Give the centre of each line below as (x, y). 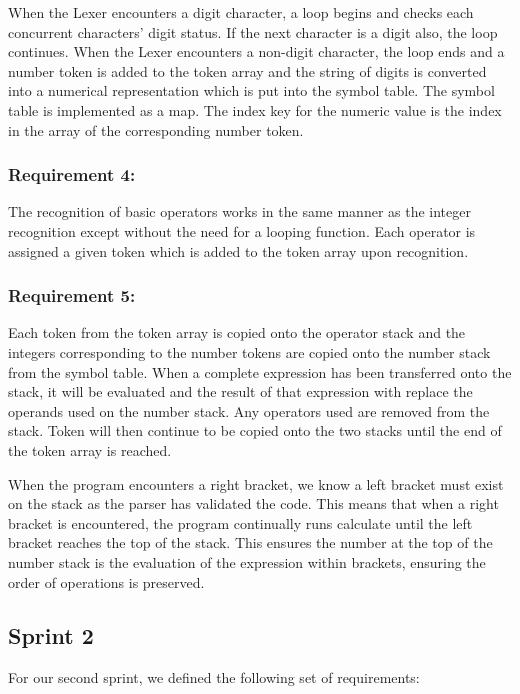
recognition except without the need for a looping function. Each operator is (242, 230)
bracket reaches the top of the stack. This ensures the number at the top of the (250, 542)
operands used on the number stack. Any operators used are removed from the (249, 410)
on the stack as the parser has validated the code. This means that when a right (253, 503)
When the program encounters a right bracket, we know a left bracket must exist (256, 483)
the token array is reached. (90, 449)
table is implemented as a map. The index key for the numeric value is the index (255, 109)
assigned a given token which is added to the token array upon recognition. (238, 250)
